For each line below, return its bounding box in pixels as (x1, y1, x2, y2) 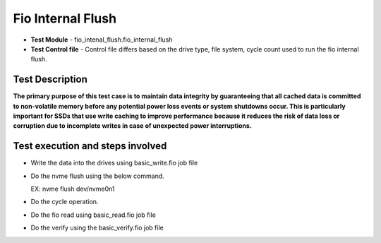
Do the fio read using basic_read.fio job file (30, 211, 157, 219)
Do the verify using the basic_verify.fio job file (30, 223, 164, 232)
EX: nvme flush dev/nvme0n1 (30, 184, 115, 194)
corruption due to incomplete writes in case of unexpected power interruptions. (13, 121, 252, 130)
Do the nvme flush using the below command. (30, 172, 165, 180)
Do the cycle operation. (30, 198, 99, 206)
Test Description (13, 73, 88, 85)
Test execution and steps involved (13, 140, 167, 152)
